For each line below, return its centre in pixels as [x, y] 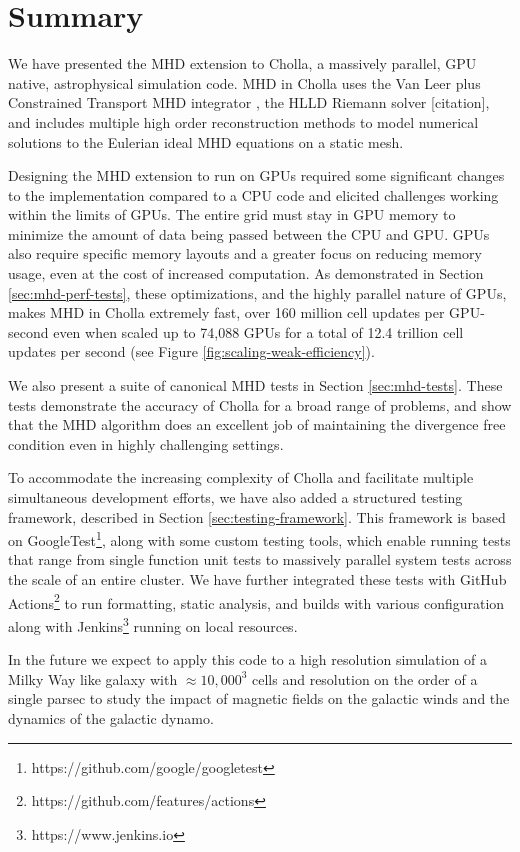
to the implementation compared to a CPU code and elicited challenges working [253, 194]
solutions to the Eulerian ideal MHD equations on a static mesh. [206, 141]
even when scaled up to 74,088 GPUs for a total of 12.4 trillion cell [258, 331]
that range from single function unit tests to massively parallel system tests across [260, 559]
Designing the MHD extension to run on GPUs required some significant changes [256, 175]
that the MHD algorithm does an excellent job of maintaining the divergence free [257, 424]
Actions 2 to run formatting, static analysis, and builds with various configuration [256, 601]
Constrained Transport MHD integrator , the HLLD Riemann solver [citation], [249, 102]
